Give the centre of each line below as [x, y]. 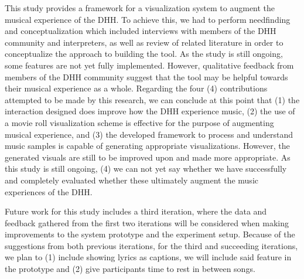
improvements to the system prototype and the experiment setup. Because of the [150, 234]
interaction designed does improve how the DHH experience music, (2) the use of [150, 111]
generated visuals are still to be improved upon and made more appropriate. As [148, 157]
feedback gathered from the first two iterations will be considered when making [147, 222]
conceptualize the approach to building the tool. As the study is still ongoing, [144, 54]
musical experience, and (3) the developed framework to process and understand [149, 134]
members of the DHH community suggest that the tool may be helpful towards [146, 76]
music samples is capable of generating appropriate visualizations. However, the [147, 146]
